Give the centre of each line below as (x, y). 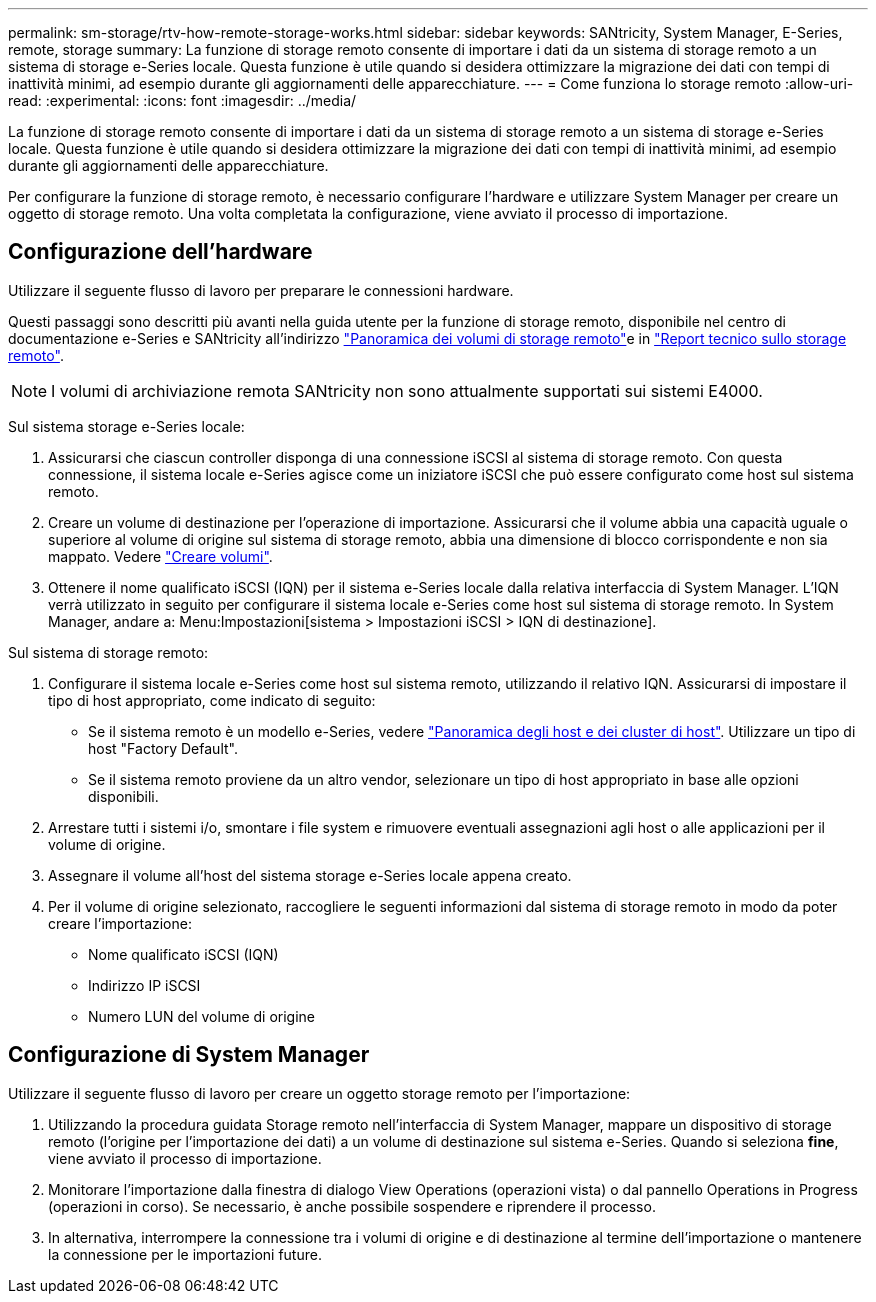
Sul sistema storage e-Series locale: (126, 426)
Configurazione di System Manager (189, 1055)
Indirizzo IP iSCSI (144, 985)
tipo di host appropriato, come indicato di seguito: (212, 700)
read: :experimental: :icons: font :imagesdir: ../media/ (182, 100)
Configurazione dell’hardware (160, 252)
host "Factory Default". (163, 748)
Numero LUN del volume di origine (202, 1016)
